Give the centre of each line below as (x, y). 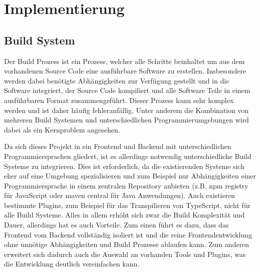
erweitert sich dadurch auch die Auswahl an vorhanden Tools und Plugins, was (125, 254)
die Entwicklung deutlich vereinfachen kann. (72, 264)
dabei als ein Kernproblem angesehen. (62, 129)
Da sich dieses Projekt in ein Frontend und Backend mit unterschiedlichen (118, 146)
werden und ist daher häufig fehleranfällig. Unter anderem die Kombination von (126, 110)
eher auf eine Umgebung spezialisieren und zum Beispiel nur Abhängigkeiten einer (130, 176)
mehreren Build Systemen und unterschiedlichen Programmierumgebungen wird (126, 120)
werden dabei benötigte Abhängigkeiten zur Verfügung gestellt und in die (117, 80)
